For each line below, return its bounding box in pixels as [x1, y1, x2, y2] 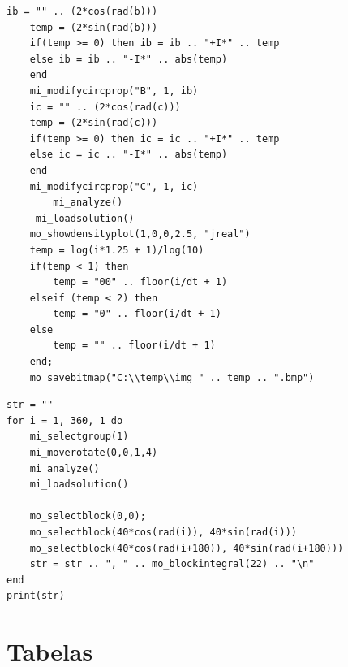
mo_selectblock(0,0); [29, 510, 146, 522]
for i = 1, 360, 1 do [6, 414, 123, 427]
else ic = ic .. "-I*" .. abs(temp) [29, 149, 228, 161]
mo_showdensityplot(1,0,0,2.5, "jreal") [29, 228, 251, 240]
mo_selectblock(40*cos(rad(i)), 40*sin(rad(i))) [29, 526, 297, 538]
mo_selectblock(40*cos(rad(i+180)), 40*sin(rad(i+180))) [29, 542, 344, 554]
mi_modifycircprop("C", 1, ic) [29, 180, 199, 193]
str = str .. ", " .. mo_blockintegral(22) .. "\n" [29, 558, 315, 570]
